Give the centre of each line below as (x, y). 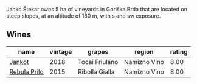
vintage (61, 51)
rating (179, 51)
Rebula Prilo (26, 71)
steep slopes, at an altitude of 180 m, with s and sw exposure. (84, 16)
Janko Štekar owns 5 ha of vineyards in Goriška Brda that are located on (97, 9)
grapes (98, 51)
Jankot (19, 62)
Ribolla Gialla (96, 71)
